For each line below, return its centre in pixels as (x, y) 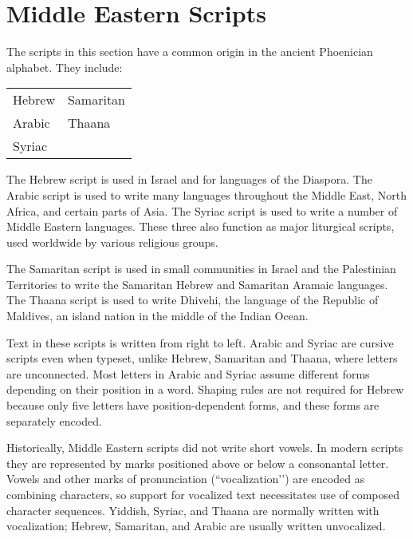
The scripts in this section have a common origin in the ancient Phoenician (190, 52)
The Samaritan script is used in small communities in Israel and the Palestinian (201, 269)
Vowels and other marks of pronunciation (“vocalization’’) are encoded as (186, 479)
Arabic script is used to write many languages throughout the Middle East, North (207, 194)
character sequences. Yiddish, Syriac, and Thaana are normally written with (193, 510)
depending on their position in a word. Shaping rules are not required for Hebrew (205, 389)
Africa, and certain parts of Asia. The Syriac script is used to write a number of (202, 210)
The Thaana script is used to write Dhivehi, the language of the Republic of (193, 300)
